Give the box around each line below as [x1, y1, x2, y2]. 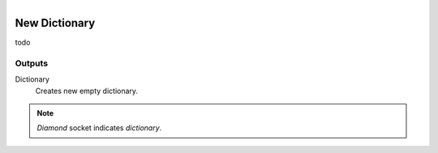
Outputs [15, 57, 49, 69]
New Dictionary [15, 16, 96, 30]
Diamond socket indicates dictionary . [36, 123, 162, 133]
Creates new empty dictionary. [35, 86, 138, 96]
